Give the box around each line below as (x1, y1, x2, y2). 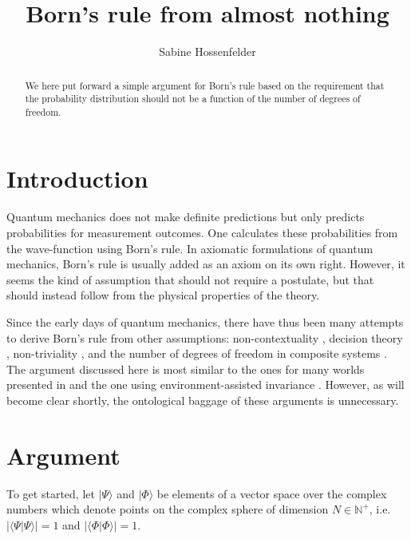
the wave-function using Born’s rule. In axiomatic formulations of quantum (6, 240, 373, 256)
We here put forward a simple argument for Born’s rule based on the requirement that (25, 78, 385, 92)
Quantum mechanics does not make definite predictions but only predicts (6, 208, 365, 225)
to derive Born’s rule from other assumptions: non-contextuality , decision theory (6, 329, 403, 346)
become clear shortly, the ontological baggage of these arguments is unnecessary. (6, 391, 399, 408)
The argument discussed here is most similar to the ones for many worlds (6, 360, 365, 377)
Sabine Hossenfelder (159, 43, 256, 60)
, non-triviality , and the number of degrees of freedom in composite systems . (6, 345, 387, 362)
